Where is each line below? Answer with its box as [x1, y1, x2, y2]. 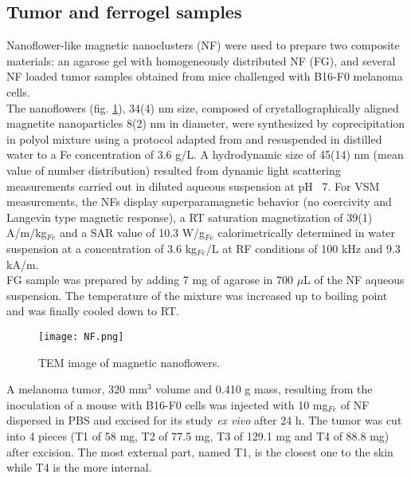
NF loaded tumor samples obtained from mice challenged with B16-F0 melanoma [6, 68, 403, 85]
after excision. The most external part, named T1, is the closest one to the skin [6, 443, 393, 460]
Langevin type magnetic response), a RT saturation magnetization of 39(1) [6, 208, 373, 225]
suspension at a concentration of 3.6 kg [6, 239, 198, 256]
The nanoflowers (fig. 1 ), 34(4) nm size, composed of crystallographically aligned [6, 99, 399, 116]
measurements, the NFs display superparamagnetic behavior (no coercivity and [6, 193, 392, 210]
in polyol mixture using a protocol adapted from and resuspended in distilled [6, 130, 382, 147]
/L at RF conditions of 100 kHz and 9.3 [205, 239, 401, 256]
